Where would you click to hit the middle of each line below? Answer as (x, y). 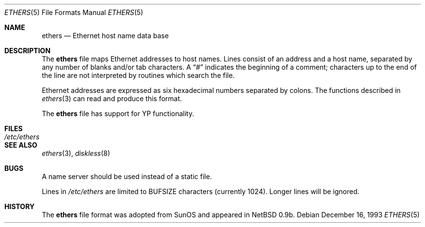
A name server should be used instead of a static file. (127, 176)
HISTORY (20, 206)
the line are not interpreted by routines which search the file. (138, 75)
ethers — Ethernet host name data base (105, 36)
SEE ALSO (21, 145)
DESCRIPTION (28, 51)
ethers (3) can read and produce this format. (112, 98)
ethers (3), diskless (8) (76, 153)
